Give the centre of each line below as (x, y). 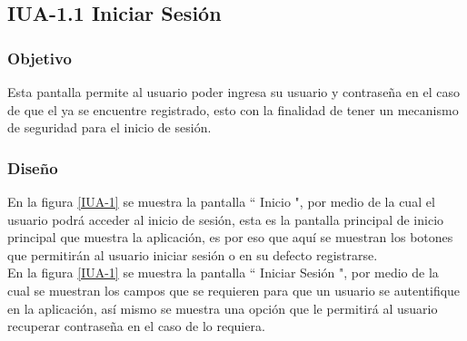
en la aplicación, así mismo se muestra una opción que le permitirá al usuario (223, 308)
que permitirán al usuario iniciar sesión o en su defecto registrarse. (193, 254)
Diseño (33, 167)
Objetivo (40, 58)
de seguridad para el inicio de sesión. (109, 127)
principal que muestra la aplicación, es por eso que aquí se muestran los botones (230, 237)
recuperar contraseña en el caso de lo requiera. (136, 326)
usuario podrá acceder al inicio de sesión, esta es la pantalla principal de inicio (226, 219)
